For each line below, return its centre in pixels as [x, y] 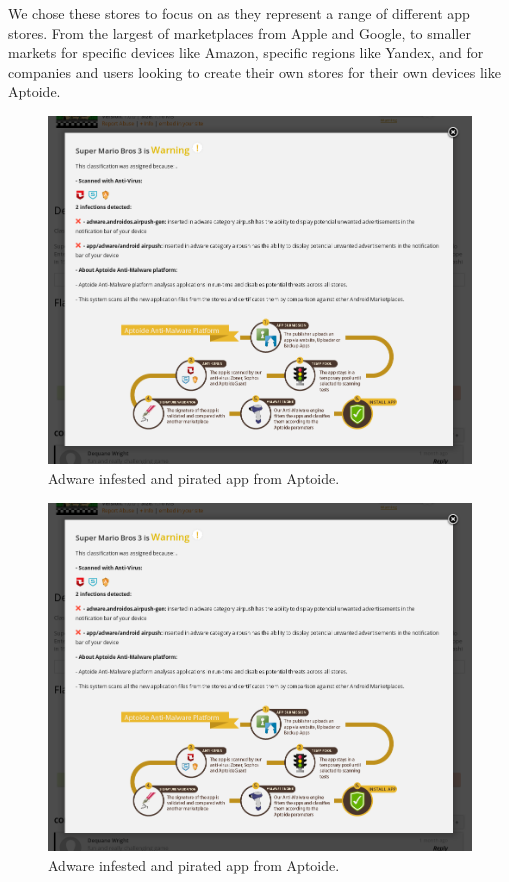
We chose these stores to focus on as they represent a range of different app [239, 13]
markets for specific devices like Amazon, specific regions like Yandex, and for [246, 52]
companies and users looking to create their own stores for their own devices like [254, 71]
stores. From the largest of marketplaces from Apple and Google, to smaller [239, 32]
